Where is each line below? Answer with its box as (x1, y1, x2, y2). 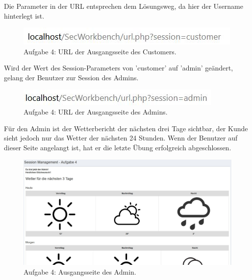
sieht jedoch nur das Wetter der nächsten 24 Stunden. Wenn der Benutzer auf (4, 133, 238, 143)
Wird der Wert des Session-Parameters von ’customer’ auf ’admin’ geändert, (4, 63, 233, 73)
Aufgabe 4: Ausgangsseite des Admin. (24, 266, 136, 277)
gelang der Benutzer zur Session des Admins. (4, 72, 139, 82)
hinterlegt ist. (4, 10, 45, 21)
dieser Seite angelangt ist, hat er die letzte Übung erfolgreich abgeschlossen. (4, 142, 231, 152)
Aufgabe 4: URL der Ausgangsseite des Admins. (24, 107, 168, 117)
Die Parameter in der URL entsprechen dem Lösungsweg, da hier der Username (4, 1, 243, 11)
